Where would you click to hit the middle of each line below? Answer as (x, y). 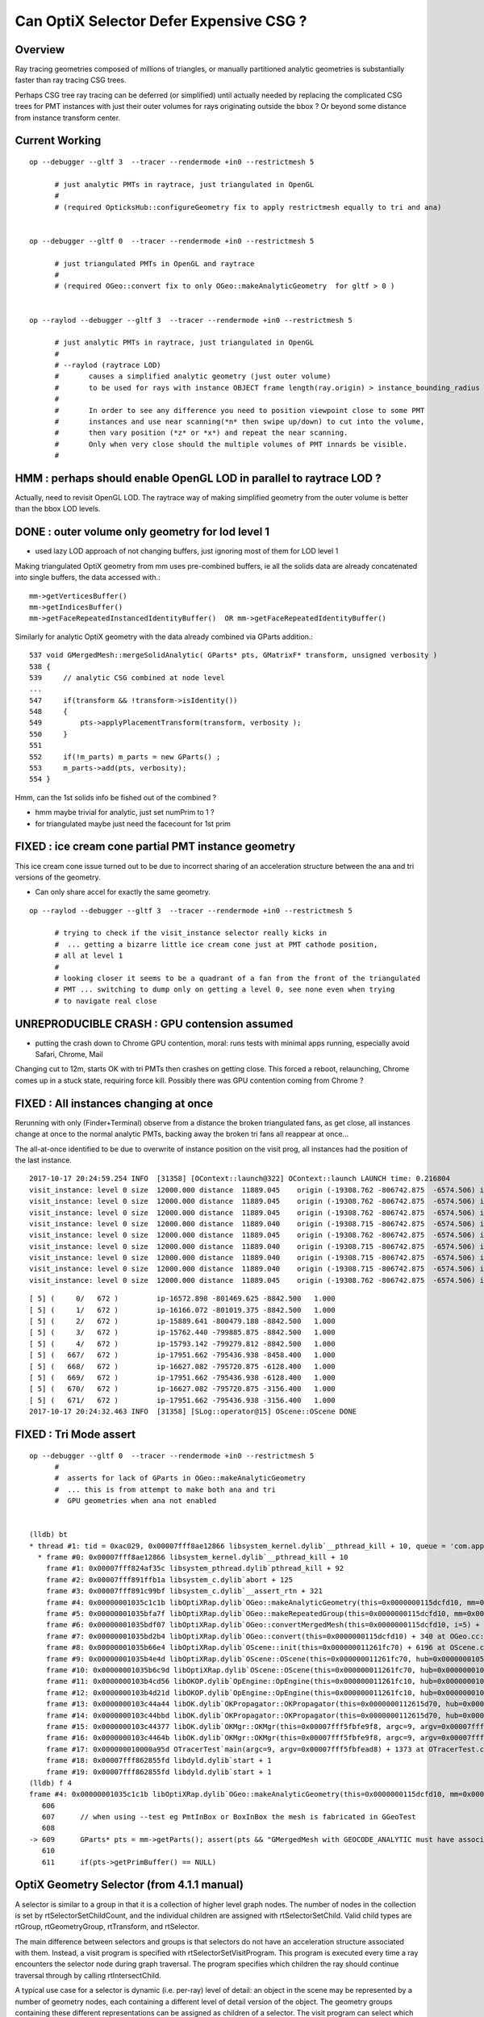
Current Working (58, 141)
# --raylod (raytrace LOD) (108, 365)
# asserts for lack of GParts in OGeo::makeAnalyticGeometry (180, 1478)
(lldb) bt (48, 1535)
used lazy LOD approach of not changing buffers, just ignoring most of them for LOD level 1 (187, 551)
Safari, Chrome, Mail (69, 1054)
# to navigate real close (106, 1001)
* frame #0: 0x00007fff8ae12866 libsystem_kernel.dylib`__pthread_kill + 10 (193, 1558)
